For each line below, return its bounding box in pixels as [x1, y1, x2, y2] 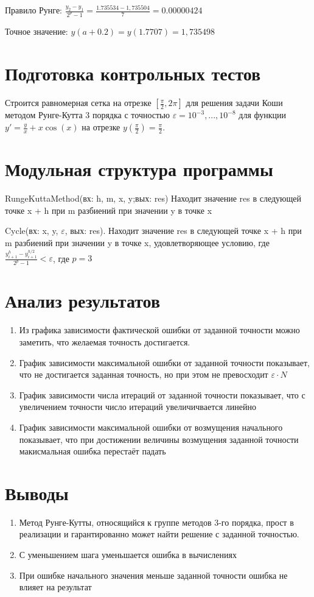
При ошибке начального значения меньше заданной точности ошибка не [19, 568, 288, 581]
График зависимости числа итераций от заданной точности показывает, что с [19, 388, 305, 401]
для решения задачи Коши [186, 96, 283, 109]
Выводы [5, 480, 69, 505]
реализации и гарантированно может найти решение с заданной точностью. [19, 528, 299, 540]
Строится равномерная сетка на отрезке [5, 96, 152, 109]
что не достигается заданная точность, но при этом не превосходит [19, 368, 268, 381]
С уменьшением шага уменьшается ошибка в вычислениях [19, 548, 237, 561]
